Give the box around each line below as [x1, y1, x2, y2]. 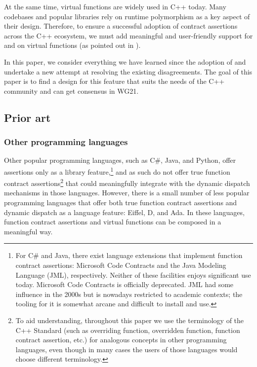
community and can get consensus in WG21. [4, 85, 139, 96]
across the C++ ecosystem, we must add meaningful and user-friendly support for [4, 30, 253, 40]
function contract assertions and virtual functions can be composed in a [4, 217, 221, 227]
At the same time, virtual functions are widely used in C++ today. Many [4, 1, 226, 11]
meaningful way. [4, 226, 53, 236]
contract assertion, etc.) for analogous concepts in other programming [15, 334, 227, 345]
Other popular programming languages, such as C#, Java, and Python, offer [4, 155, 236, 165]
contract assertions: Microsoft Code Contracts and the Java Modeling [15, 260, 226, 270]
